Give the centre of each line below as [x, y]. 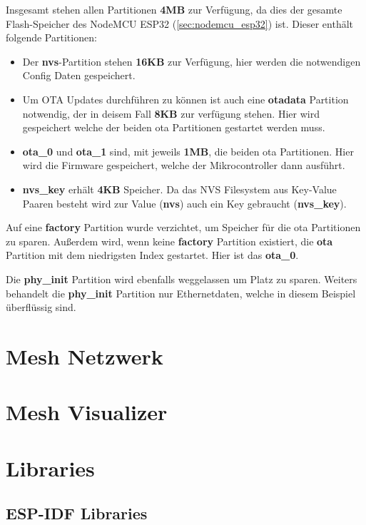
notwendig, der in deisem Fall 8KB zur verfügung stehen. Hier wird [171, 113]
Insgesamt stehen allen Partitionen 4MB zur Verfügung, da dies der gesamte [174, 9]
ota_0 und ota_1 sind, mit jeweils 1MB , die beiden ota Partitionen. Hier [188, 151]
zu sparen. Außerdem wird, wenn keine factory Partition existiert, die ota [169, 241]
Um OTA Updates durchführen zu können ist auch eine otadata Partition [185, 99]
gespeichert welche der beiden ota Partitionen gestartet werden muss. [174, 127]
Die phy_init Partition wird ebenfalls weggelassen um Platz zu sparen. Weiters [182, 279]
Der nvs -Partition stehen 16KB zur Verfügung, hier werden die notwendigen [192, 61]
